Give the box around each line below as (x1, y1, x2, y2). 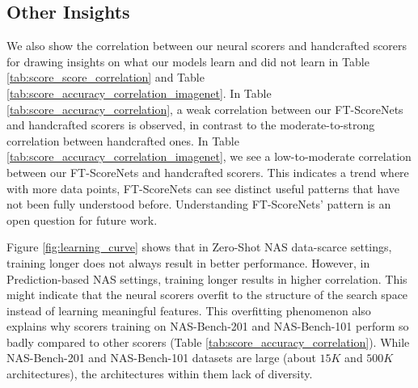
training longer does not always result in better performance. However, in (6, 254, 370, 271)
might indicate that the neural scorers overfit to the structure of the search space (6, 286, 408, 303)
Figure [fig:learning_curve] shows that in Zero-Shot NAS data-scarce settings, (6, 238, 392, 255)
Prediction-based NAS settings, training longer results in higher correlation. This (6, 270, 407, 287)
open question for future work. (6, 211, 158, 228)
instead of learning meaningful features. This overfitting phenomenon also (6, 302, 371, 318)
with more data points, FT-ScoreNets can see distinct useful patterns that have (6, 179, 400, 196)
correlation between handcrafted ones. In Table (6, 132, 239, 149)
